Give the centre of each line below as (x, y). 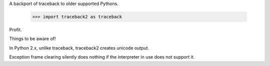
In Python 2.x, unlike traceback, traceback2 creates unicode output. (79, 48)
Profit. (15, 29)
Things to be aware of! (32, 39)
